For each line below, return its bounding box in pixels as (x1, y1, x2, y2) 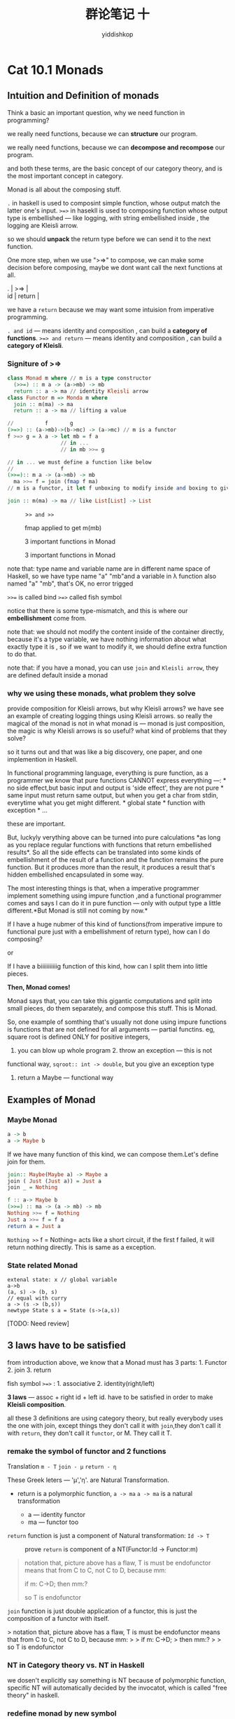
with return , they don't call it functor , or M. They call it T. (7, 1429, 173, 1437)
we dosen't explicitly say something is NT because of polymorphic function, (7, 1676, 227, 1685)
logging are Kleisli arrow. (7, 221, 78, 229)
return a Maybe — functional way (17, 1074, 114, 1082)
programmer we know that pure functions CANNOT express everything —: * (7, 776, 227, 785)
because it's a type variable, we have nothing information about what (7, 635, 207, 643)
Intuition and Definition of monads (7, 90, 159, 102)
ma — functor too (27, 1518, 79, 1526)
